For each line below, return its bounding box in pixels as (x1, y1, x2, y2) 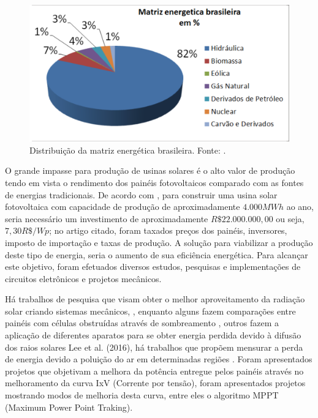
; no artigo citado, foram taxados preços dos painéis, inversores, (49, 224, 287, 237)
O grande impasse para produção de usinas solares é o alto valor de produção (5, 164, 295, 177)
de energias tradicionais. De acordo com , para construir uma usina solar (5, 188, 278, 201)
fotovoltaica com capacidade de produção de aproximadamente (5, 200, 240, 213)
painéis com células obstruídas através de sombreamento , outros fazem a (5, 316, 279, 329)
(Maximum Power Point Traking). (5, 400, 133, 413)
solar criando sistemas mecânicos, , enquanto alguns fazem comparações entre (5, 304, 296, 317)
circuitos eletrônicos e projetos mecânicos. (5, 272, 162, 285)
